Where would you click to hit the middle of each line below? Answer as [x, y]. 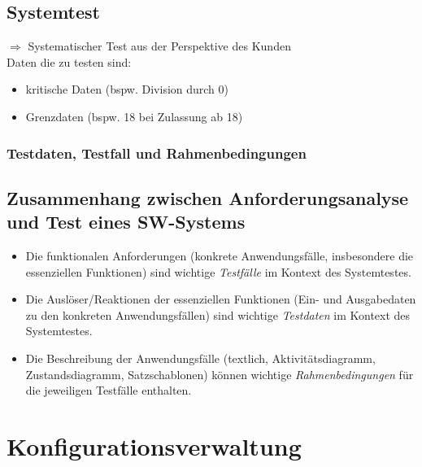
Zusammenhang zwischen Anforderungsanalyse [208, 197]
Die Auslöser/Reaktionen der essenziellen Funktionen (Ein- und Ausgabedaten [221, 299]
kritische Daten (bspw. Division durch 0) [127, 89]
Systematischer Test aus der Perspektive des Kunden [159, 46]
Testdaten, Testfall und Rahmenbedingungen [157, 153]
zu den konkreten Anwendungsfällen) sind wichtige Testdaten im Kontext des [218, 314]
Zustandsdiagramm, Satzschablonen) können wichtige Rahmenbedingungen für [220, 374]
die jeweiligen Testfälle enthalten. [109, 390]
